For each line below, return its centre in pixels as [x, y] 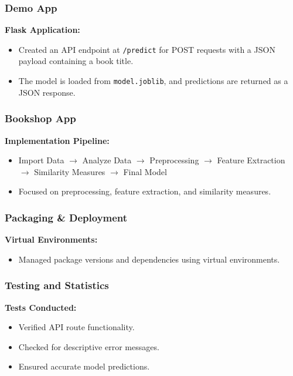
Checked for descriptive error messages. [89, 346]
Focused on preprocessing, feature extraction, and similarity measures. [145, 191]
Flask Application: [42, 30]
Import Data [41, 160]
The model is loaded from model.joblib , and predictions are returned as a [153, 81]
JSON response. [47, 92]
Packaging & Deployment [66, 217]
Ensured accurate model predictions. [84, 366]
